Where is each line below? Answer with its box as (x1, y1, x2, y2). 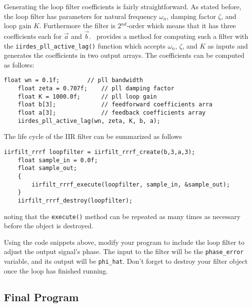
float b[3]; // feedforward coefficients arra (17, 101, 213, 108)
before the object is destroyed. (4, 221, 94, 231)
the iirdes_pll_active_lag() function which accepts (4, 40, 166, 51)
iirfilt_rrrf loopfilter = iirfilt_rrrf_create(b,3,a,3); (4, 148, 195, 155)
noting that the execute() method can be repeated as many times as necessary (4, 211, 241, 221)
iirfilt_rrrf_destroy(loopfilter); (17, 197, 133, 204)
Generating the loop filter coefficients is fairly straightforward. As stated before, (4, 1, 241, 11)
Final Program (4, 289, 79, 304)
